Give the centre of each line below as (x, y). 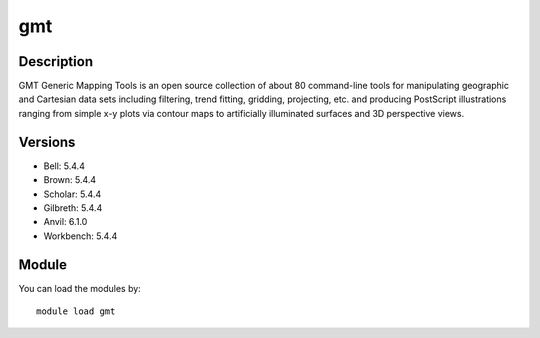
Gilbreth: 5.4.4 (73, 207)
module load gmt (76, 311)
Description (56, 61)
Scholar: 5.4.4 (72, 194)
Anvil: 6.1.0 (65, 222)
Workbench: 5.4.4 (80, 236)
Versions (47, 141)
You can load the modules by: (80, 288)
